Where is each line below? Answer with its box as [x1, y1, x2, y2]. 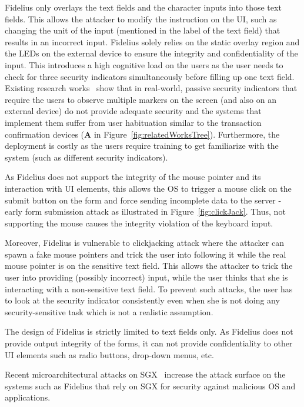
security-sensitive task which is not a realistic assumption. [5, 305, 213, 318]
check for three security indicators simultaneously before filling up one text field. [5, 70, 295, 82]
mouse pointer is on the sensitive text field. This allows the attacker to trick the [5, 259, 293, 272]
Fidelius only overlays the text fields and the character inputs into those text [5, 1, 282, 13]
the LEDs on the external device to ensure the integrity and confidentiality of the [5, 47, 298, 59]
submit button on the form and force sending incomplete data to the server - [5, 194, 282, 206]
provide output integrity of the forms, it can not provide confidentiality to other [5, 337, 293, 349]
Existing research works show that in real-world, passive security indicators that [5, 82, 298, 94]
